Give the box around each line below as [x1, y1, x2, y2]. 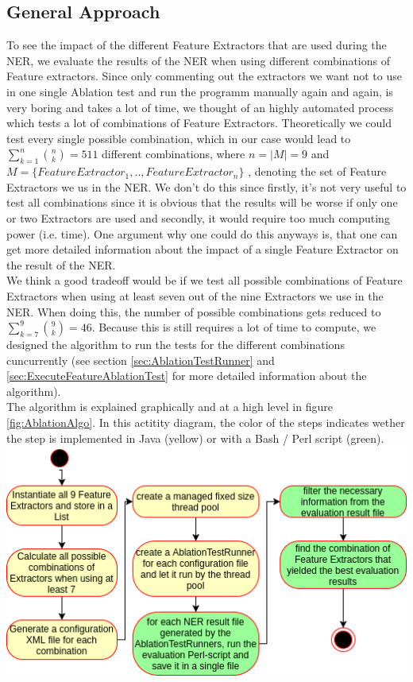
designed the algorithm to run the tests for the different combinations [6, 336, 345, 353]
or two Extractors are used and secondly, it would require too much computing [6, 209, 390, 226]
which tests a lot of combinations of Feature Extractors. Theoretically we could [6, 114, 392, 131]
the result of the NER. [6, 256, 116, 273]
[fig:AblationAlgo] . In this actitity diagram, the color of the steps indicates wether [6, 414, 405, 431]
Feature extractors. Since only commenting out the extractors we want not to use [6, 68, 402, 84]
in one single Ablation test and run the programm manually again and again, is [6, 83, 393, 99]
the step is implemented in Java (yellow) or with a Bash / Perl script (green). [6, 429, 384, 446]
